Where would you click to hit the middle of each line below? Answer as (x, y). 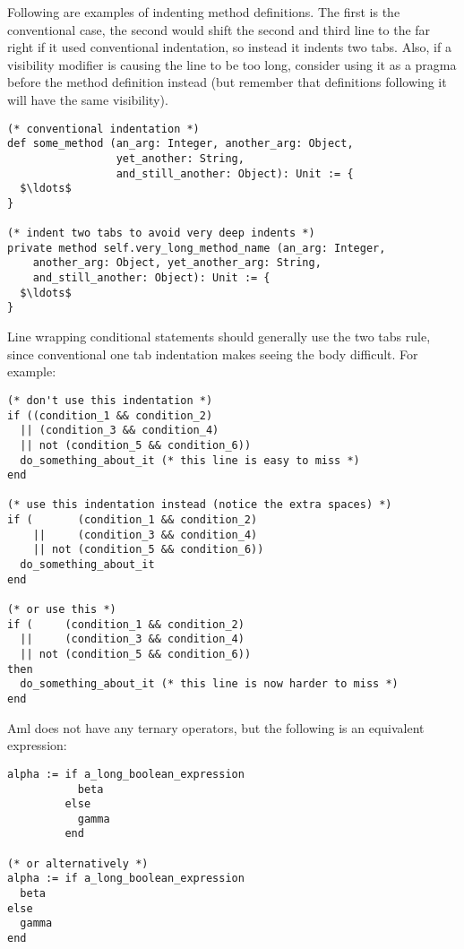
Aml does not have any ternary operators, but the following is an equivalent (216, 727)
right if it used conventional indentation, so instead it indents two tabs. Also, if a (229, 47)
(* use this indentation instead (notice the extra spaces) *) (200, 505)
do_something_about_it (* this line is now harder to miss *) (209, 684)
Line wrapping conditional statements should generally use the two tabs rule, (219, 336)
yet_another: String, (180, 158)
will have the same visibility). (88, 99)
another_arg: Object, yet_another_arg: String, (177, 263)
